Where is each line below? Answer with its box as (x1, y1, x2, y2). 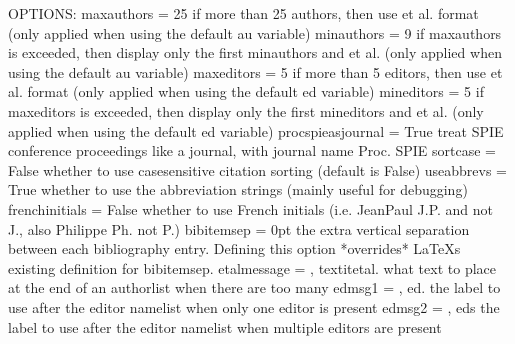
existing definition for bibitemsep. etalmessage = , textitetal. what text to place (8, 257, 496, 278)
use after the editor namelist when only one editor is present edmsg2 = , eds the (8, 296, 500, 317)
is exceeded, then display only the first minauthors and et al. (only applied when (8, 42, 502, 63)
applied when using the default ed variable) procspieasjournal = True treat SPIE (8, 120, 504, 141)
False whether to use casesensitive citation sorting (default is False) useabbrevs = (8, 159, 508, 180)
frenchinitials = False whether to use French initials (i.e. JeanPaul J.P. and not (8, 198, 494, 219)
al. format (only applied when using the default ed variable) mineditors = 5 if (8, 81, 484, 102)
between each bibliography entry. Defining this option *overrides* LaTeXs (8, 238, 461, 259)
